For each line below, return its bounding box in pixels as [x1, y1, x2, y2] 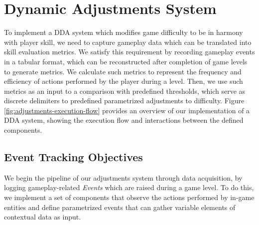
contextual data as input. [4, 212, 81, 222]
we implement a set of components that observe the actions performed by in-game [4, 192, 255, 203]
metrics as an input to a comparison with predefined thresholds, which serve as [4, 85, 246, 96]
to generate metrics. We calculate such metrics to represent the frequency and [4, 66, 242, 76]
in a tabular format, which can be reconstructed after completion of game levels [4, 56, 248, 66]
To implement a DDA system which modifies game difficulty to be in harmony [4, 27, 243, 37]
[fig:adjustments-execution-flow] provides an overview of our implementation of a [4, 105, 250, 115]
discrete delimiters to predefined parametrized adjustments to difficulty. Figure [4, 95, 245, 106]
